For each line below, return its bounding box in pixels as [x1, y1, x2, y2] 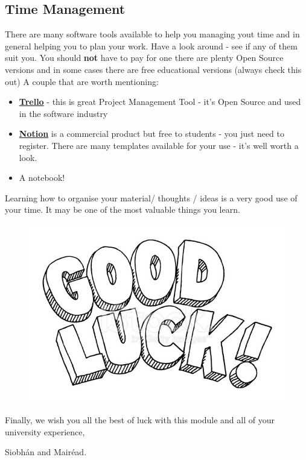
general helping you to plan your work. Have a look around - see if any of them [5, 39, 298, 52]
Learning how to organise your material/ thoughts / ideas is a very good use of [5, 191, 298, 204]
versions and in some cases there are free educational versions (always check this [5, 63, 302, 75]
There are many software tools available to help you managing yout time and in [5, 28, 300, 40]
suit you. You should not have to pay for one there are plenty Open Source [5, 51, 284, 64]
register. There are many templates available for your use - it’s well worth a [19, 139, 299, 151]
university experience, [5, 425, 85, 438]
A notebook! [19, 171, 65, 184]
